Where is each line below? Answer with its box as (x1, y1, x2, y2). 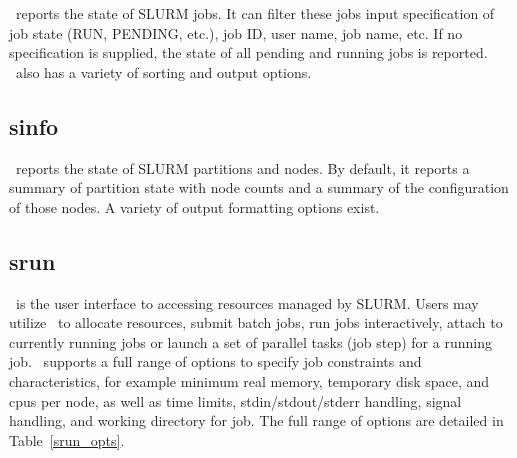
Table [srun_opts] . (9, 429, 125, 450)
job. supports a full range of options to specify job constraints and (9, 351, 422, 372)
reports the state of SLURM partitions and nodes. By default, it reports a (15, 157, 470, 178)
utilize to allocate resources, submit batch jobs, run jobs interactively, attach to (9, 312, 503, 333)
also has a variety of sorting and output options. (15, 61, 312, 82)
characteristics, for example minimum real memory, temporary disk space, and (9, 370, 490, 391)
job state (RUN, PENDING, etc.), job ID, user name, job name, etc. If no (9, 22, 463, 43)
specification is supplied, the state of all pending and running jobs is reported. (9, 42, 488, 63)
